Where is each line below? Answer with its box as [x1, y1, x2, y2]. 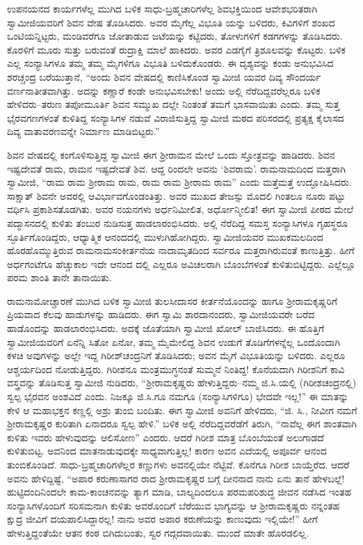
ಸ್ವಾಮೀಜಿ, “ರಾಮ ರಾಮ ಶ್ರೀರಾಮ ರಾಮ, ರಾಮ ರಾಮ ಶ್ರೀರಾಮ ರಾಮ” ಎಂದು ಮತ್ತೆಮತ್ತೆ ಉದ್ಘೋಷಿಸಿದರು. [7, 175, 352, 189]
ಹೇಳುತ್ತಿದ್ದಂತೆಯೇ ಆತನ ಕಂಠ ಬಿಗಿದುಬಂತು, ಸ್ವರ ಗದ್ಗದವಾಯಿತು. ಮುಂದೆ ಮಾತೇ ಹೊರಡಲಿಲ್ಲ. [7, 525, 309, 539]
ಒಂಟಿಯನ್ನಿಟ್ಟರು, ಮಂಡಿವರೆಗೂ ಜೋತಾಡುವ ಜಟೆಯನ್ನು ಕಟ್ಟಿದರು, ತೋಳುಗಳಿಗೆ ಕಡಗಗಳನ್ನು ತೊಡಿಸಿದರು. [7, 29, 343, 43]
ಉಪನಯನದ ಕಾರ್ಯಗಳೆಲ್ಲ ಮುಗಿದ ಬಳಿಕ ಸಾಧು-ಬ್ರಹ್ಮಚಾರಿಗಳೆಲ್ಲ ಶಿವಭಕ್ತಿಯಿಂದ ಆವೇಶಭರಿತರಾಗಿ [7, 1, 318, 15]
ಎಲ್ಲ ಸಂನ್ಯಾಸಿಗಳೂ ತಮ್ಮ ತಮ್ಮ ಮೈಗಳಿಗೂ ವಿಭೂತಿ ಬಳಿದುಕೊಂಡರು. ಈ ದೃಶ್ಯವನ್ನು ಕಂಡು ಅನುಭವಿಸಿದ [7, 56, 334, 70]
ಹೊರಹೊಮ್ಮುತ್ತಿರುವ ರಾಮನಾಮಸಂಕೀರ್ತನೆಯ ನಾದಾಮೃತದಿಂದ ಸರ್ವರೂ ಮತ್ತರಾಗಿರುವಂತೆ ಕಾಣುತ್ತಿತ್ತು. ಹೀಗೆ [7, 243, 355, 258]
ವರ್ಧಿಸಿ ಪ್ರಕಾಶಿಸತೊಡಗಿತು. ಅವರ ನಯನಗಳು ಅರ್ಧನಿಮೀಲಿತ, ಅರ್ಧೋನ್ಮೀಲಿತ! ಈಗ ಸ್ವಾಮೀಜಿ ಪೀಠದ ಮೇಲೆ [7, 202, 354, 216]
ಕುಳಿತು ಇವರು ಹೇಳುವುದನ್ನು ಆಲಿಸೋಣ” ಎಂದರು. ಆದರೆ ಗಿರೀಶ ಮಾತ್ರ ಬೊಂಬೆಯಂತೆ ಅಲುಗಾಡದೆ [7, 429, 324, 444]
